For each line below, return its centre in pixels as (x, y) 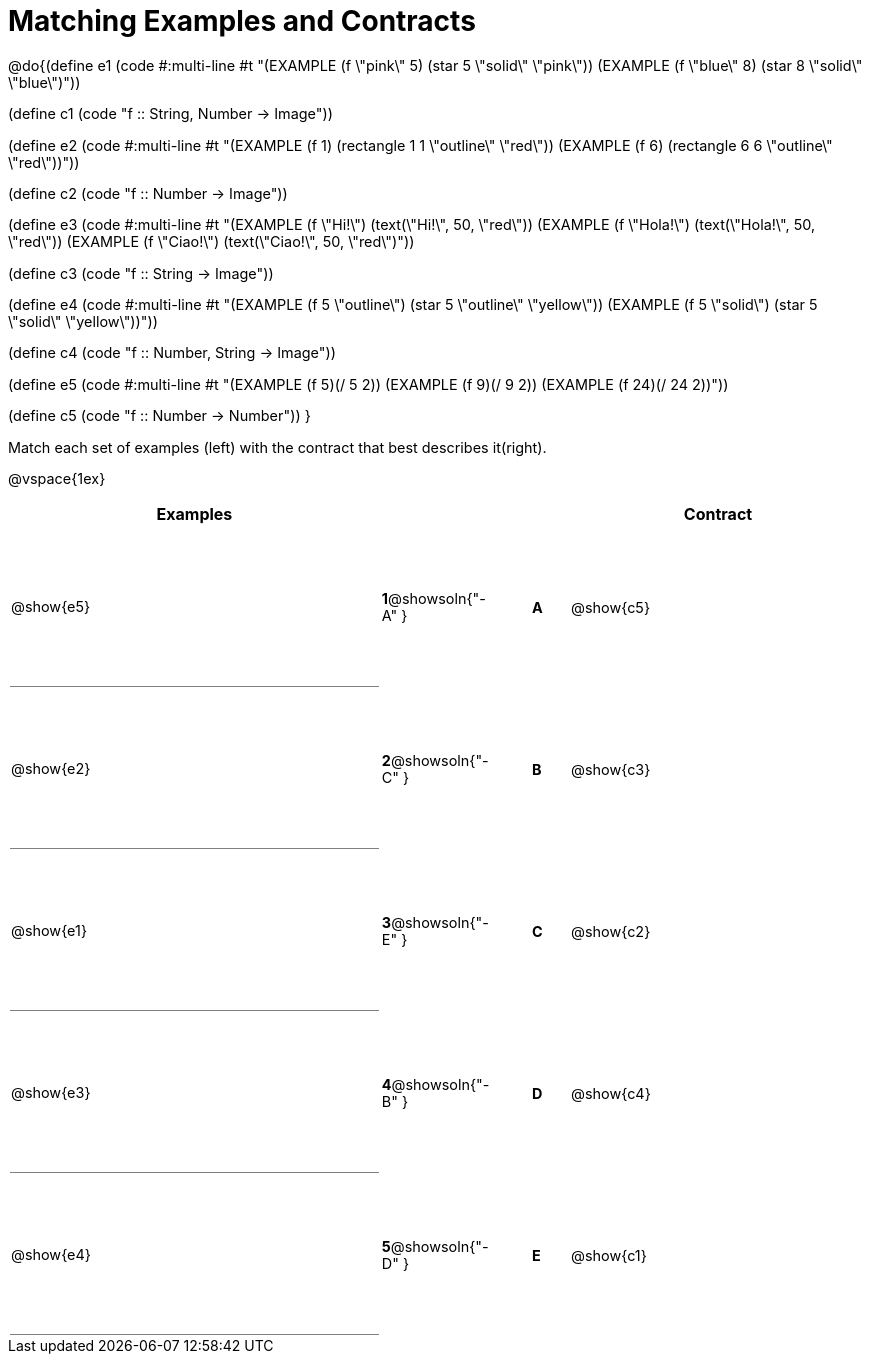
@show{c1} (609, 1255)
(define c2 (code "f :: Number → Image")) (148, 193)
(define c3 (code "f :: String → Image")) (141, 273)
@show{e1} (49, 931)
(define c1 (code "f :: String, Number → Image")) (170, 114)
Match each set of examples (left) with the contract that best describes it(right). (277, 447)
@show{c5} (611, 607)
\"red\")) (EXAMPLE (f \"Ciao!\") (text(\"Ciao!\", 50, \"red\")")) (211, 242)
